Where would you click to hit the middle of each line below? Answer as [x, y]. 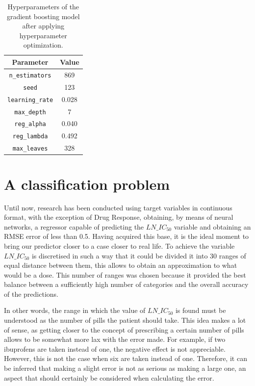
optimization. [43, 45]
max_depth [30, 112]
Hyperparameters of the [43, 6]
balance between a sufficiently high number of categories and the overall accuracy [126, 284]
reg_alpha [30, 124]
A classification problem [87, 184]
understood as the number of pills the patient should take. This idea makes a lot [125, 320]
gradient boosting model [43, 16]
